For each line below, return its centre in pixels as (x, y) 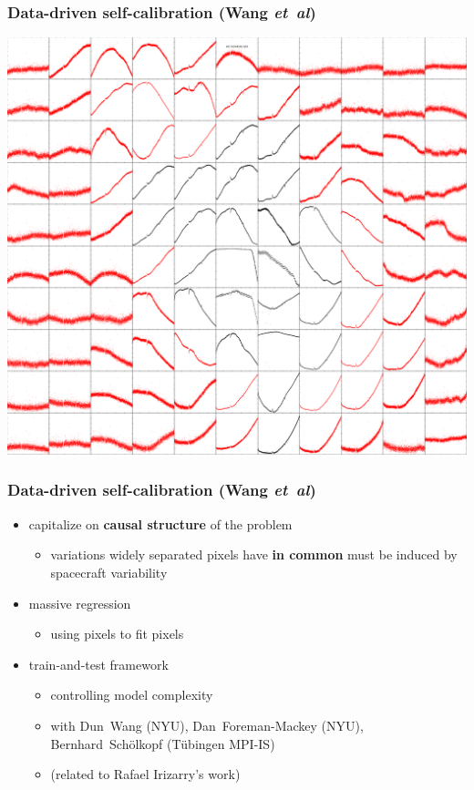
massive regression (80, 603)
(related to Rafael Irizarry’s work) (145, 774)
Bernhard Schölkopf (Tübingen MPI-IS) (163, 743)
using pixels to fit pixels (117, 634)
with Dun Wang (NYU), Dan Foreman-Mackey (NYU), (207, 725)
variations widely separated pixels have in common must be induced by (254, 554)
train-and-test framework (98, 664)
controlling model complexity (132, 695)
